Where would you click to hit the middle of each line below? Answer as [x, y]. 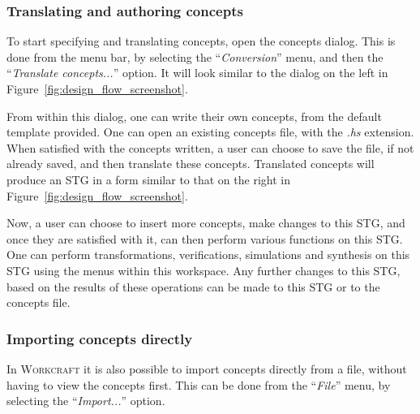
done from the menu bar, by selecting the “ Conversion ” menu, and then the [195, 56]
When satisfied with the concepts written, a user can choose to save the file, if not [210, 147]
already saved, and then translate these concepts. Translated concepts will [191, 164]
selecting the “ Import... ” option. [86, 401]
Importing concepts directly [100, 338]
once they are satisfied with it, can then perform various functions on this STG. [205, 238]
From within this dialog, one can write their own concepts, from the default [194, 116]
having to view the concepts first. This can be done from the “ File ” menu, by [199, 384]
